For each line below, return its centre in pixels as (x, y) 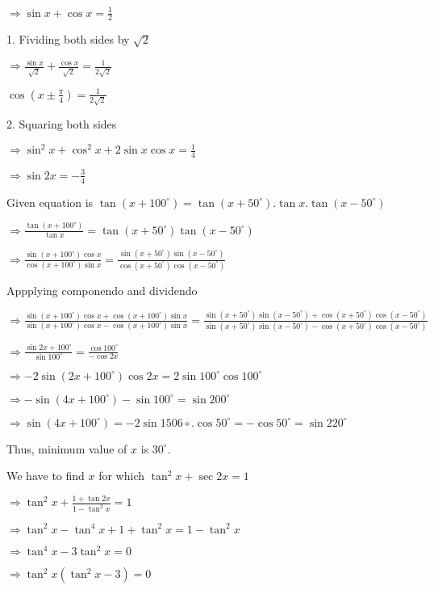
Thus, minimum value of (67, 448)
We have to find (46, 476)
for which (122, 476)
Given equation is (50, 202)
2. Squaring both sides (62, 124)
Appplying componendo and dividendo (102, 291)
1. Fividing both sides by (68, 39)
